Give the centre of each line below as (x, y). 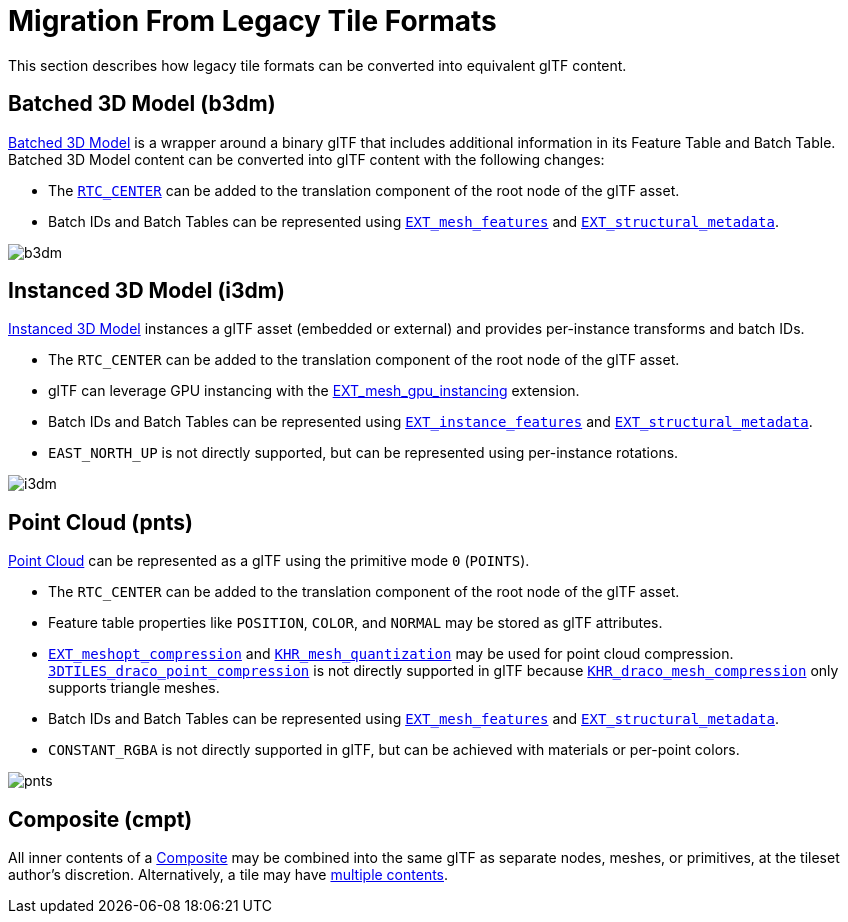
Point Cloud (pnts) (100, 522)
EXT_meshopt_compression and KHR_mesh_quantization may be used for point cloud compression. (391, 654)
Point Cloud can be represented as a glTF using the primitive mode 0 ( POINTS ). (269, 561)
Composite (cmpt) (100, 819)
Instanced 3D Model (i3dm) (146, 291)
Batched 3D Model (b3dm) (142, 104)
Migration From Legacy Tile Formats (252, 21)
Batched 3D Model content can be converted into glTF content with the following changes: (306, 159)
